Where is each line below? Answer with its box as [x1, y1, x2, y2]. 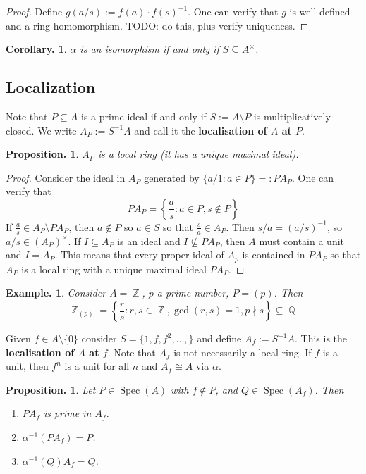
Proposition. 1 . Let [6, 382, 96, 397]
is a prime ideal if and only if [80, 108, 207, 123]
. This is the [294, 331, 348, 346]
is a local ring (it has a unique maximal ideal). [97, 146, 299, 161]
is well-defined [289, 4, 350, 18]
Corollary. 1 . [6, 42, 67, 56]
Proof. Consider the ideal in [6, 170, 126, 185]
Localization [6, 76, 96, 98]
